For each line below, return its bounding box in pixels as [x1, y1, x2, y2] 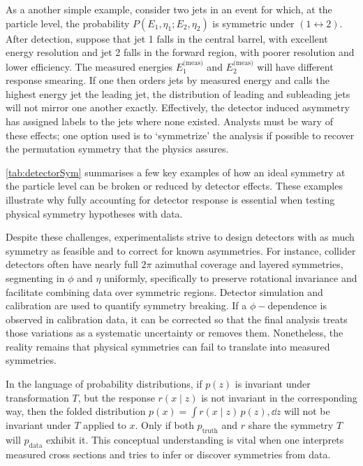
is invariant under [235, 376, 311, 391]
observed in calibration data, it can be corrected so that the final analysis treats [6, 311, 348, 326]
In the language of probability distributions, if [6, 376, 202, 391]
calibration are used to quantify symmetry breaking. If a [6, 298, 247, 313]
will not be [284, 404, 330, 418]
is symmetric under [212, 15, 295, 30]
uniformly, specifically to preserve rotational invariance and [104, 270, 357, 285]
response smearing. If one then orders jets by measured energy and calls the [6, 73, 329, 87]
